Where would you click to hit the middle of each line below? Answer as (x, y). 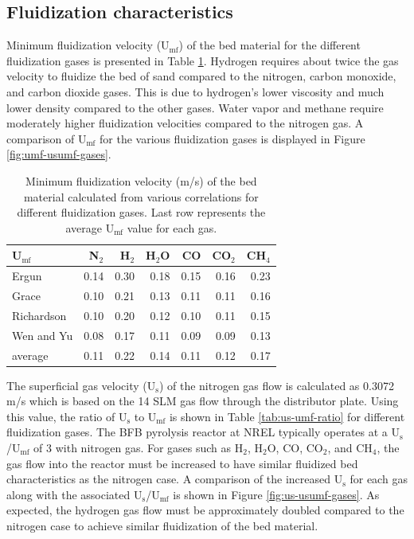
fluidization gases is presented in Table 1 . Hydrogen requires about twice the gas (203, 60)
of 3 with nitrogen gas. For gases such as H (139, 448)
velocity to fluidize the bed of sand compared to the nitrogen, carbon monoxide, (201, 76)
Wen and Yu (43, 335)
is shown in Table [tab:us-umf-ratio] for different (287, 416)
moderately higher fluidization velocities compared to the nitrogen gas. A (185, 123)
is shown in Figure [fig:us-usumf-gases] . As (276, 494)
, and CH (350, 448)
